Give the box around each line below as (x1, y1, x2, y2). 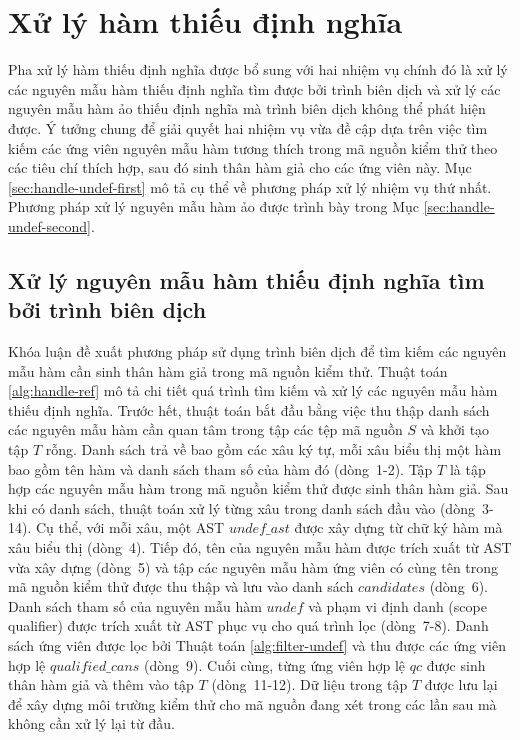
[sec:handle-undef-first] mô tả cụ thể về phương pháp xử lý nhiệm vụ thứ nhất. (8, 176, 492, 197)
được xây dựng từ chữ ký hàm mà (294, 517, 503, 538)
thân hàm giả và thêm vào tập (8, 674, 194, 695)
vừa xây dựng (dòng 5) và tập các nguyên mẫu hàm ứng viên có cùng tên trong (8, 556, 499, 577)
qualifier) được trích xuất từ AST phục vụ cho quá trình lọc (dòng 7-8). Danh (8, 615, 489, 636)
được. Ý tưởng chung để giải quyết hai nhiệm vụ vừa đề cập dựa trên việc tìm (8, 117, 488, 138)
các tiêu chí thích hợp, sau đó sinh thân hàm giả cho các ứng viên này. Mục (8, 157, 472, 178)
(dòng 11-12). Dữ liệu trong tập (211, 674, 408, 695)
